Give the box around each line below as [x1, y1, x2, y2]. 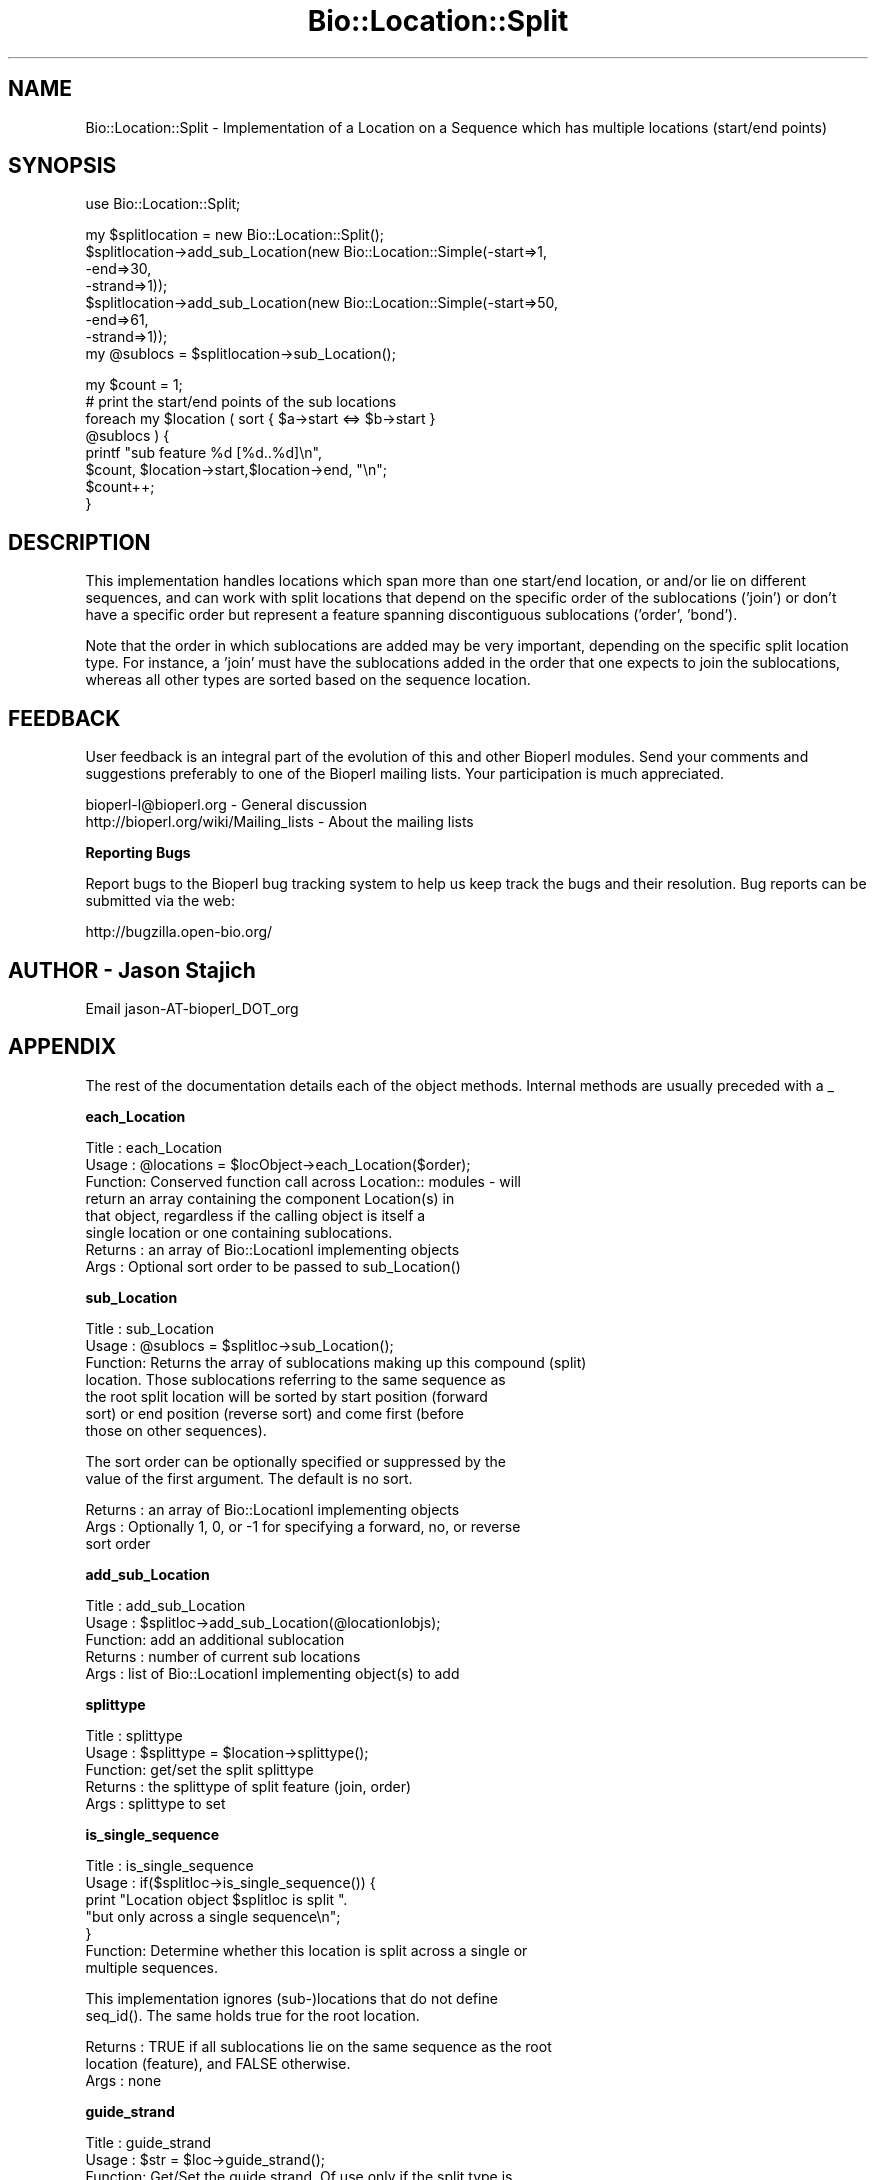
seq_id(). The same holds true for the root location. [85, 2006, 420, 2024]
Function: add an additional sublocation [85, 1630, 345, 1648]
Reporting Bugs [85, 844, 191, 862]
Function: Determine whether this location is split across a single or [85, 1941, 528, 1959]
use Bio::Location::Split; [85, 195, 241, 213]
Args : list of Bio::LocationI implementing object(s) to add [85, 1664, 460, 1682]
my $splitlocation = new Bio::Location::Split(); [85, 226, 385, 244]
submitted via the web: [85, 892, 235, 910]
